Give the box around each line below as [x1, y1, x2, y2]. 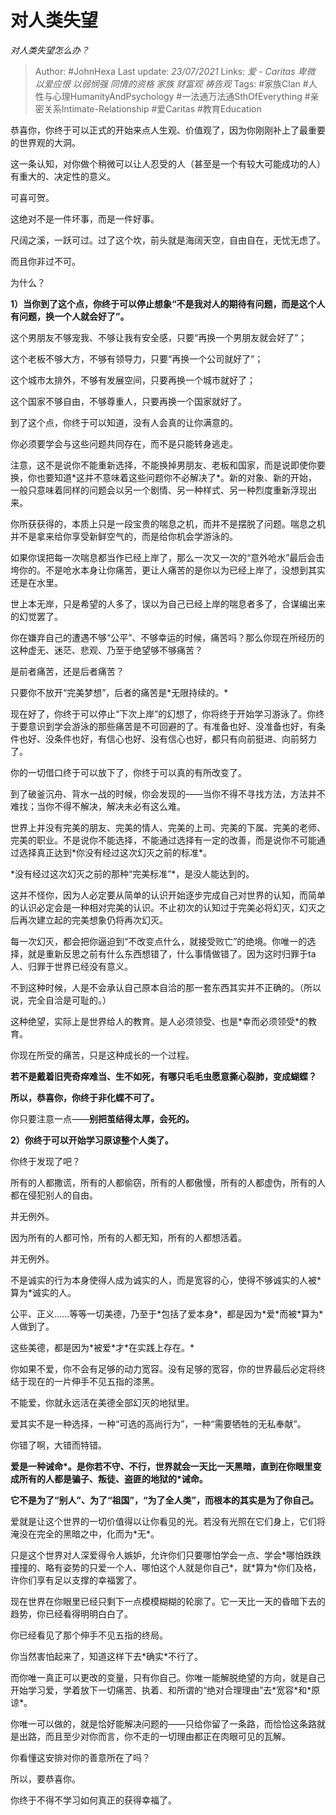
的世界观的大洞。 [10, 136, 81, 148]
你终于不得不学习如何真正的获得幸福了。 [10, 1794, 177, 1806]
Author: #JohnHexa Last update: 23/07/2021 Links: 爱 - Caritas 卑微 [34, 65, 316, 77]
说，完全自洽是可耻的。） [10, 994, 112, 1006]
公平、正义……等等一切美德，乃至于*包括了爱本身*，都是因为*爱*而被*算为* [10, 1307, 324, 1320]
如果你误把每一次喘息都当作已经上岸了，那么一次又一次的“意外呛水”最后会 [10, 551, 317, 563]
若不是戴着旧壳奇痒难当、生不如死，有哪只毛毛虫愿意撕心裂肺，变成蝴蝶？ [10, 1070, 317, 1082]
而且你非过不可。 [10, 255, 81, 267]
